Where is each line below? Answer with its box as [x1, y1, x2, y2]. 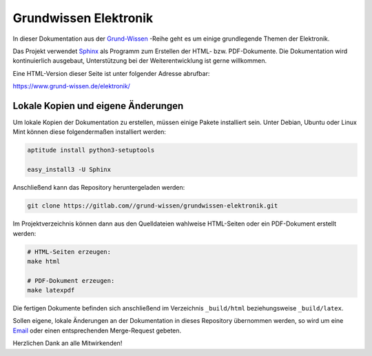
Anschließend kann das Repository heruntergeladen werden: [12, 184, 185, 192]
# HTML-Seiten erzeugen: [27, 248, 112, 255]
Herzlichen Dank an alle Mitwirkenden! [12, 339, 123, 348]
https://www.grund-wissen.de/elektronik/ [12, 82, 130, 90]
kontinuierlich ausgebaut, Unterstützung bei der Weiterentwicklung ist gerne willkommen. [12, 57, 267, 65]
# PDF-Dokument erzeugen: [27, 277, 115, 284]
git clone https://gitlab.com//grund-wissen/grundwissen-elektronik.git [27, 202, 278, 210]
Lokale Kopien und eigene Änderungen [12, 100, 184, 112]
